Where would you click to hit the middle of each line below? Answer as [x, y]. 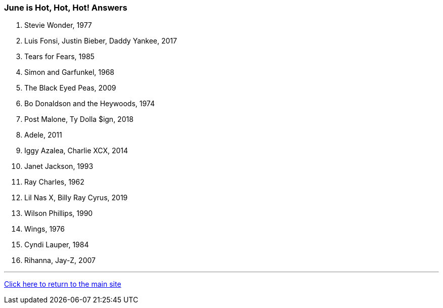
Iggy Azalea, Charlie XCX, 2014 [76, 151]
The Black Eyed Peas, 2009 [70, 88]
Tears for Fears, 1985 [59, 57]
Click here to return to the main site [63, 284]
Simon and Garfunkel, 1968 [70, 72]
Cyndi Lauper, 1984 [57, 245]
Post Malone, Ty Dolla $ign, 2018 [79, 119]
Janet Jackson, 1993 [59, 166]
